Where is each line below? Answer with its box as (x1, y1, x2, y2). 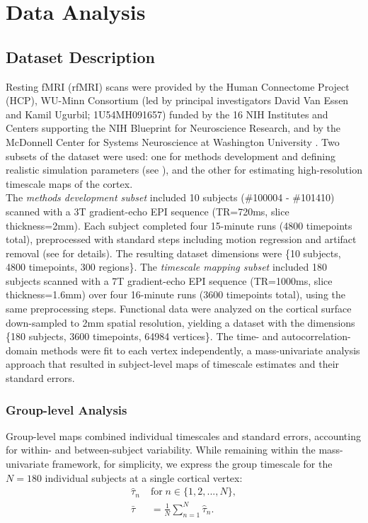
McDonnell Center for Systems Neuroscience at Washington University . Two (6, 134, 340, 149)
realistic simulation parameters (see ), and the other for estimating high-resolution (6, 162, 362, 177)
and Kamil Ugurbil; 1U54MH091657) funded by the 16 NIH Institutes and (6, 106, 328, 121)
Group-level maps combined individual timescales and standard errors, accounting (6, 428, 361, 443)
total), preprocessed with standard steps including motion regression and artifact (6, 232, 357, 247)
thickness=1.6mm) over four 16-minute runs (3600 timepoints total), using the (6, 287, 346, 302)
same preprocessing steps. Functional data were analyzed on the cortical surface (6, 301, 352, 316)
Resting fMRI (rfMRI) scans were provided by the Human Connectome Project (6, 79, 350, 94)
